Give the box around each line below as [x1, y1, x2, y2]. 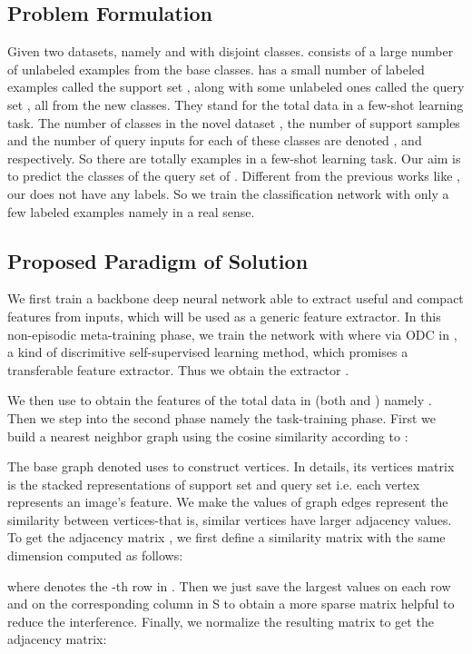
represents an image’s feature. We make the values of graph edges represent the [7, 492, 448, 511]
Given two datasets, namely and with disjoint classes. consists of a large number [7, 42, 454, 61]
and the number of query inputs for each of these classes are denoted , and [7, 131, 422, 150]
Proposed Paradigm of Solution [7, 246, 309, 274]
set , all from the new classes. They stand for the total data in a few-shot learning [7, 94, 464, 114]
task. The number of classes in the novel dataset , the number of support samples [7, 113, 460, 132]
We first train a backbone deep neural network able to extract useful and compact [7, 289, 464, 308]
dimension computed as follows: [7, 546, 183, 565]
